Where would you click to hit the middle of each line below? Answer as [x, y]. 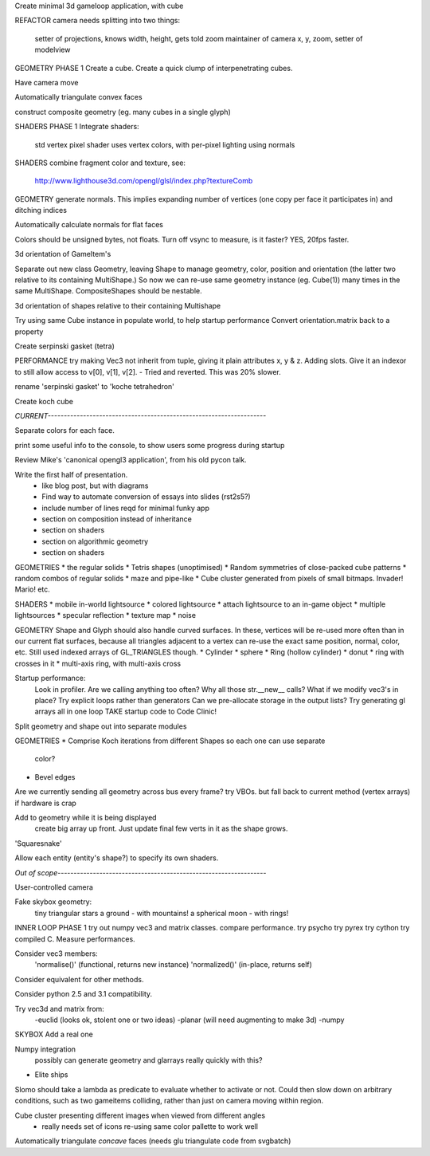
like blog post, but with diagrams [95, 486]
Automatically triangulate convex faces [78, 97]
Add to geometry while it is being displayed [86, 818]
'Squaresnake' [39, 843]
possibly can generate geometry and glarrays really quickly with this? [149, 1060]
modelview [53, 50]
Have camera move [47, 82]
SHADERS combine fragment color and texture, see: [100, 163]
